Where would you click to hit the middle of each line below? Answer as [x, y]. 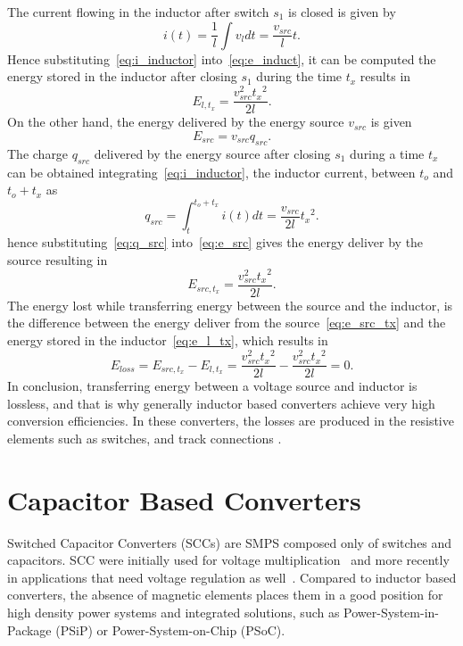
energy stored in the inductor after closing [122, 76]
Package [29, 629]
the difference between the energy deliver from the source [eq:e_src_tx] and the [227, 323]
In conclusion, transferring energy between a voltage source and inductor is [212, 386]
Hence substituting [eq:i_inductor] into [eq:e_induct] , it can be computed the [222, 58]
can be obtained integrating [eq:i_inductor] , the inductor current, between [211, 172]
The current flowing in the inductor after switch [138, 12]
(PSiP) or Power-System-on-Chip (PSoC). [170, 629]
